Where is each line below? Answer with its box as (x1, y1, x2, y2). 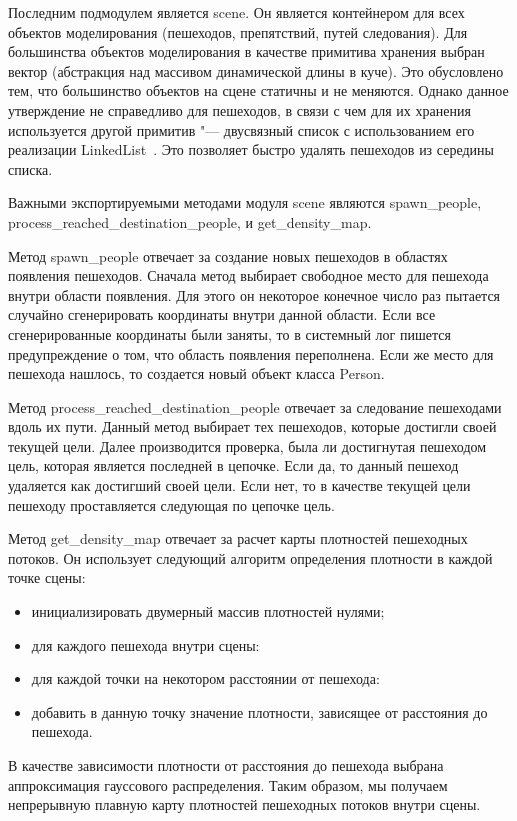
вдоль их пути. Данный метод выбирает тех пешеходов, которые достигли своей (8, 416, 497, 437)
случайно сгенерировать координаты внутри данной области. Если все (8, 304, 436, 325)
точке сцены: (8, 567, 86, 588)
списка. (8, 158, 53, 179)
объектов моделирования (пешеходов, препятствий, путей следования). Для (8, 21, 468, 42)
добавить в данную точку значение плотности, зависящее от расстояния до (31, 701, 488, 722)
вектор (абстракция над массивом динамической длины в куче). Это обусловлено (8, 60, 504, 81)
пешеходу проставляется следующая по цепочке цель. (8, 494, 335, 515)
